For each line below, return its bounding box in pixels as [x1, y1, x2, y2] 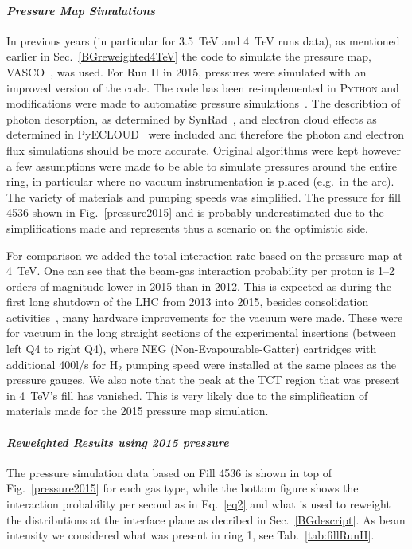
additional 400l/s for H [6, 355, 119, 372]
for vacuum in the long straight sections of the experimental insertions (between [6, 324, 396, 341]
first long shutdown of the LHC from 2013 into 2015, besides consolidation [6, 293, 369, 310]
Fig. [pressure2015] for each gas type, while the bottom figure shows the [6, 480, 359, 496]
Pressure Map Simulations [6, 2, 155, 18]
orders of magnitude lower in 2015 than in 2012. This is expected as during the [6, 277, 391, 294]
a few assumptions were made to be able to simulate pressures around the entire [6, 157, 398, 174]
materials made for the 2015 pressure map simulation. [6, 402, 269, 419]
